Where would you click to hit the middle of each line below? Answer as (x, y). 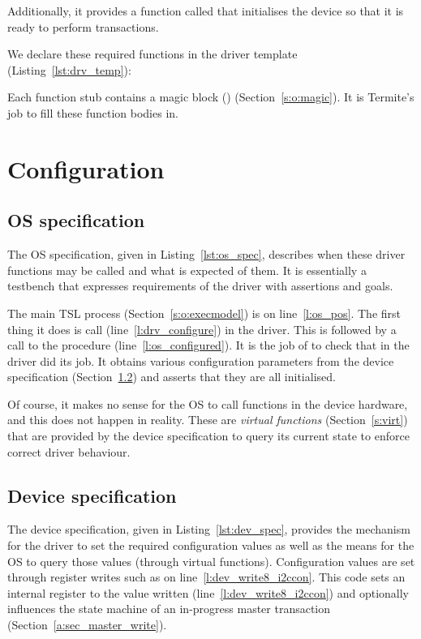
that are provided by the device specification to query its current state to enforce (208, 436)
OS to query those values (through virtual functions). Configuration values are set (211, 561)
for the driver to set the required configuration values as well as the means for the (211, 545)
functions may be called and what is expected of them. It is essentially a (187, 270)
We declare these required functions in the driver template (153, 54)
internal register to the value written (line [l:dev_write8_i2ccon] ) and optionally (208, 592)
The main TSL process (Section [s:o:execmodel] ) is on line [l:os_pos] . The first (204, 313)
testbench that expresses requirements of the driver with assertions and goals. (200, 286)
